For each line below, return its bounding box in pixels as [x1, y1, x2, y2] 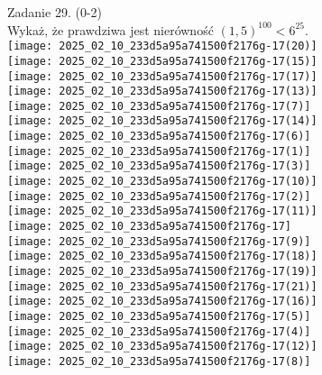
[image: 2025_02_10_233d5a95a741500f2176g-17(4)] [7, 325, 311, 338]
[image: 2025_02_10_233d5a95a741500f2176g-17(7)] [7, 99, 311, 113]
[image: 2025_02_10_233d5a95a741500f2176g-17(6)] [7, 130, 311, 143]
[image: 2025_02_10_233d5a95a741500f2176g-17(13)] [7, 85, 317, 98]
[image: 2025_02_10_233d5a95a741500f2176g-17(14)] [7, 114, 317, 128]
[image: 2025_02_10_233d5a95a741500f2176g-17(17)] [7, 69, 317, 83]
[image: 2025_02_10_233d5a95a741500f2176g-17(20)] [7, 40, 317, 53]
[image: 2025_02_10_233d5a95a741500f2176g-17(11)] [7, 205, 317, 218]
